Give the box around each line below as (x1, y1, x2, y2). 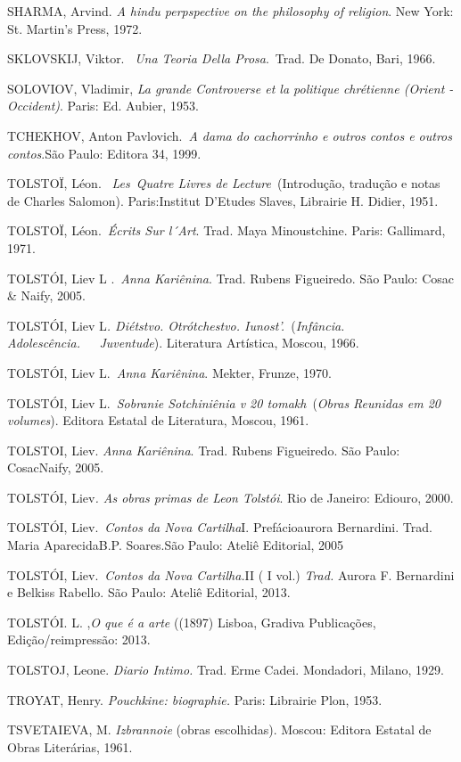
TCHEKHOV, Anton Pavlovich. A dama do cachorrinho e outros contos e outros (7, 126, 452, 144)
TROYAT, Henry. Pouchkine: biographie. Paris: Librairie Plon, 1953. (7, 690, 383, 709)
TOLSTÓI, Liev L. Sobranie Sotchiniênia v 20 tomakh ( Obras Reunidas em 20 (7, 393, 440, 412)
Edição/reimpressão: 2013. (7, 630, 151, 649)
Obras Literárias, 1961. (7, 737, 133, 756)
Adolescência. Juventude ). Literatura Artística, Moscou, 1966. (7, 333, 359, 352)
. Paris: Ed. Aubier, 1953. (60, 96, 199, 115)
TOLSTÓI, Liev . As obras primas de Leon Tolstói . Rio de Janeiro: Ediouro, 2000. (7, 488, 454, 506)
